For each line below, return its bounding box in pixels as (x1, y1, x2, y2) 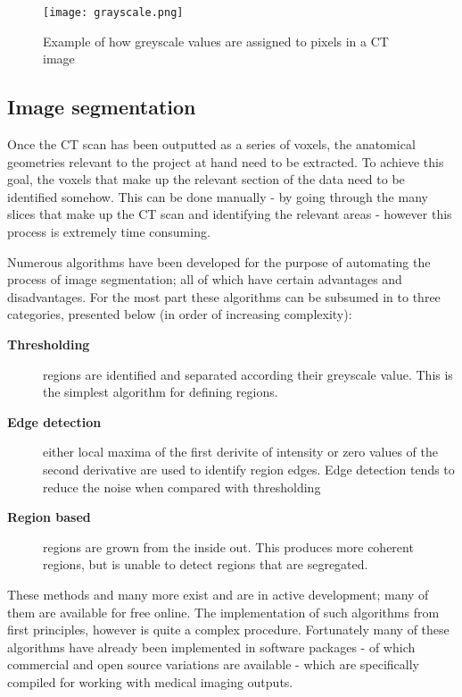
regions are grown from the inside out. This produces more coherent (43, 537, 414, 556)
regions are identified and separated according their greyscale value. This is (43, 365, 453, 383)
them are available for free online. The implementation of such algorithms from (7, 602, 440, 621)
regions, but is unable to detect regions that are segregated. (43, 555, 368, 574)
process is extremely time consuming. (7, 223, 210, 241)
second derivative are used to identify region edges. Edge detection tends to (43, 459, 455, 478)
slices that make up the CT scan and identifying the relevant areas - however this (7, 205, 452, 223)
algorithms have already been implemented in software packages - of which (7, 637, 416, 656)
